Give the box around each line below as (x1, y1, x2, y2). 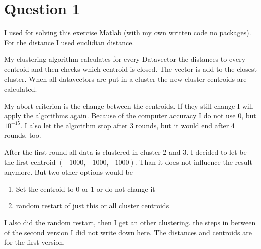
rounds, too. (4, 130, 41, 140)
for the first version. (4, 237, 65, 247)
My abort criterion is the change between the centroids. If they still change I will (4, 100, 253, 111)
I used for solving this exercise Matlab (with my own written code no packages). (4, 27, 251, 38)
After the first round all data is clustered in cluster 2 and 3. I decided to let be (4, 147, 247, 157)
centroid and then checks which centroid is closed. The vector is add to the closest (4, 63, 257, 74)
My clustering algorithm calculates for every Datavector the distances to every (4, 54, 246, 64)
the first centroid (4, 156, 56, 167)
